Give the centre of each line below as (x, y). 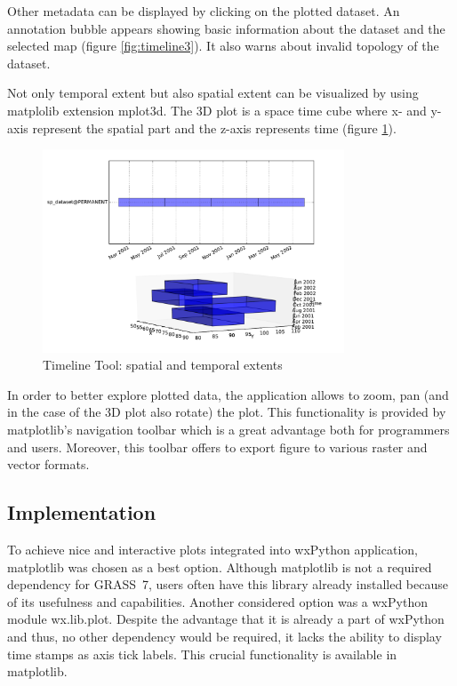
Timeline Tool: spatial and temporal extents (163, 365)
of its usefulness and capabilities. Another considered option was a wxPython (217, 601)
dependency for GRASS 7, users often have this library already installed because (228, 584)
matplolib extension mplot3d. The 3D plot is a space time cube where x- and (217, 110)
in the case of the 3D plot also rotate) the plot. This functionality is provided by (227, 412)
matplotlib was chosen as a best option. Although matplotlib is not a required (220, 566)
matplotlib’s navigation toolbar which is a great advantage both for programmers (228, 430)
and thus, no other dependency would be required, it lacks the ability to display (224, 637)
